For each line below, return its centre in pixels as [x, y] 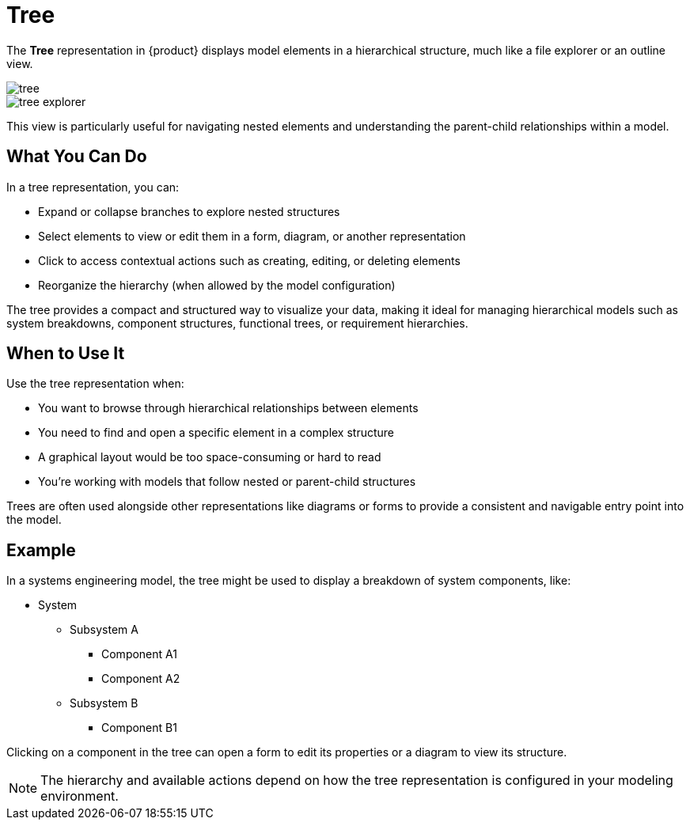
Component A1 [139, 654]
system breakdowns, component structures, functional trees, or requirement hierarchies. [237, 323]
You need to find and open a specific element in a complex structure [216, 433]
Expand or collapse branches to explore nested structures [189, 211]
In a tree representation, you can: [93, 187]
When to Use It [66, 354]
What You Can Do [77, 157]
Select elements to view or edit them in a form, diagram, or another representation [252, 236]
